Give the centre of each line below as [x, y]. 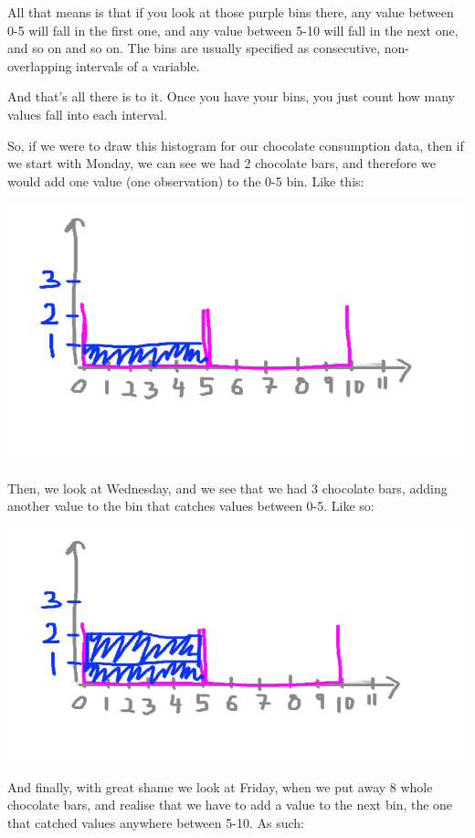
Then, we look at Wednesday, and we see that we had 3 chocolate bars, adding [227, 488]
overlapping [40, 65]
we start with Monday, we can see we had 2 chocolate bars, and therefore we [222, 163]
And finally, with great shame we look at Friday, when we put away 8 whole [220, 786]
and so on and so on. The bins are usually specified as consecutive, [194, 48]
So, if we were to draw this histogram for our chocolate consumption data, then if [236, 145]
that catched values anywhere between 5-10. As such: [156, 823]
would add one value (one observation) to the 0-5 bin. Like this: [186, 180]
